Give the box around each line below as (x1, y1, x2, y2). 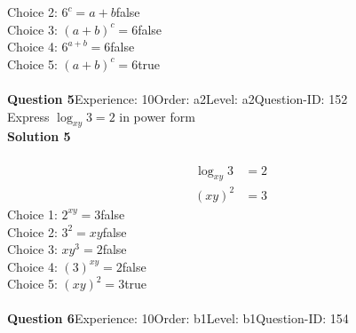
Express (7, 107, 50, 125)
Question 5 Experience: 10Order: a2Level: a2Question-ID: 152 (7, 89, 348, 107)
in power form (119, 107, 195, 125)
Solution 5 (7, 127, 71, 146)
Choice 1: (7, 204, 58, 223)
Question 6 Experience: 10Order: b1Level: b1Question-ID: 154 (7, 309, 349, 328)
